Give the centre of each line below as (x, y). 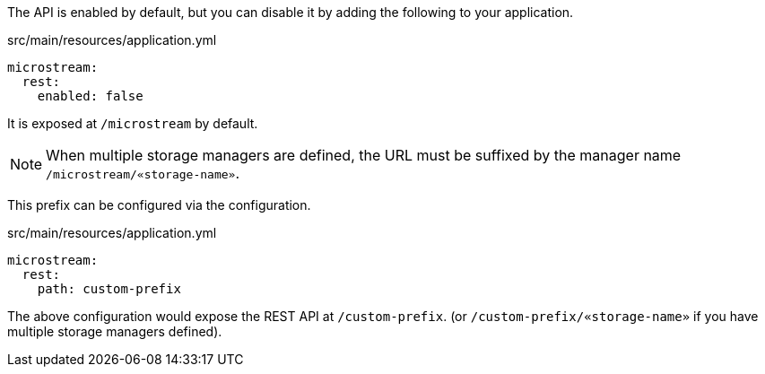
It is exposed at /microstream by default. (133, 123)
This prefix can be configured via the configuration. (159, 205)
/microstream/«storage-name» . (143, 173)
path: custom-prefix (109, 289)
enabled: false (90, 96)
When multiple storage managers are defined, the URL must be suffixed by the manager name (364, 155)
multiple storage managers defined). (115, 331)
